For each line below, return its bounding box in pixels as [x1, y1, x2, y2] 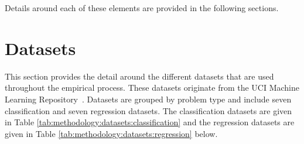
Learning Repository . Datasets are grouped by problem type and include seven [5, 92, 292, 105]
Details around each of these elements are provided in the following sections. [5, 2, 279, 13]
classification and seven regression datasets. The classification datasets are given [5, 104, 292, 116]
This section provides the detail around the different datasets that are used [5, 70, 274, 82]
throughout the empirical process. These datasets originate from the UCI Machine [5, 81, 300, 94]
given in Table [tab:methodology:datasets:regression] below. [5, 127, 218, 139]
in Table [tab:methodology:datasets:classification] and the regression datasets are [5, 116, 295, 128]
